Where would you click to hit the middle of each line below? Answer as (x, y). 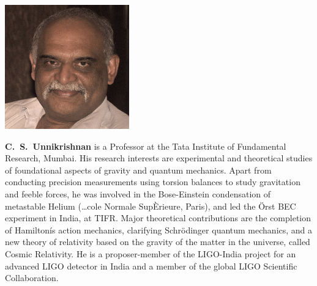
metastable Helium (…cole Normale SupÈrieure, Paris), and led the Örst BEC (151, 206)
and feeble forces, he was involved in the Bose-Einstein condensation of (138, 193)
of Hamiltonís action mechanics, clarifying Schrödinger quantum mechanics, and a (159, 229)
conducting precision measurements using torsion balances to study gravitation (153, 182)
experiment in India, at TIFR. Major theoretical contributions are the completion (158, 218)
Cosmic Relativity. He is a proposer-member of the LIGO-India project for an (151, 253)
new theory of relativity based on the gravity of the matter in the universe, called (158, 242)
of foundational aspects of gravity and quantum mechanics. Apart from (138, 170)
